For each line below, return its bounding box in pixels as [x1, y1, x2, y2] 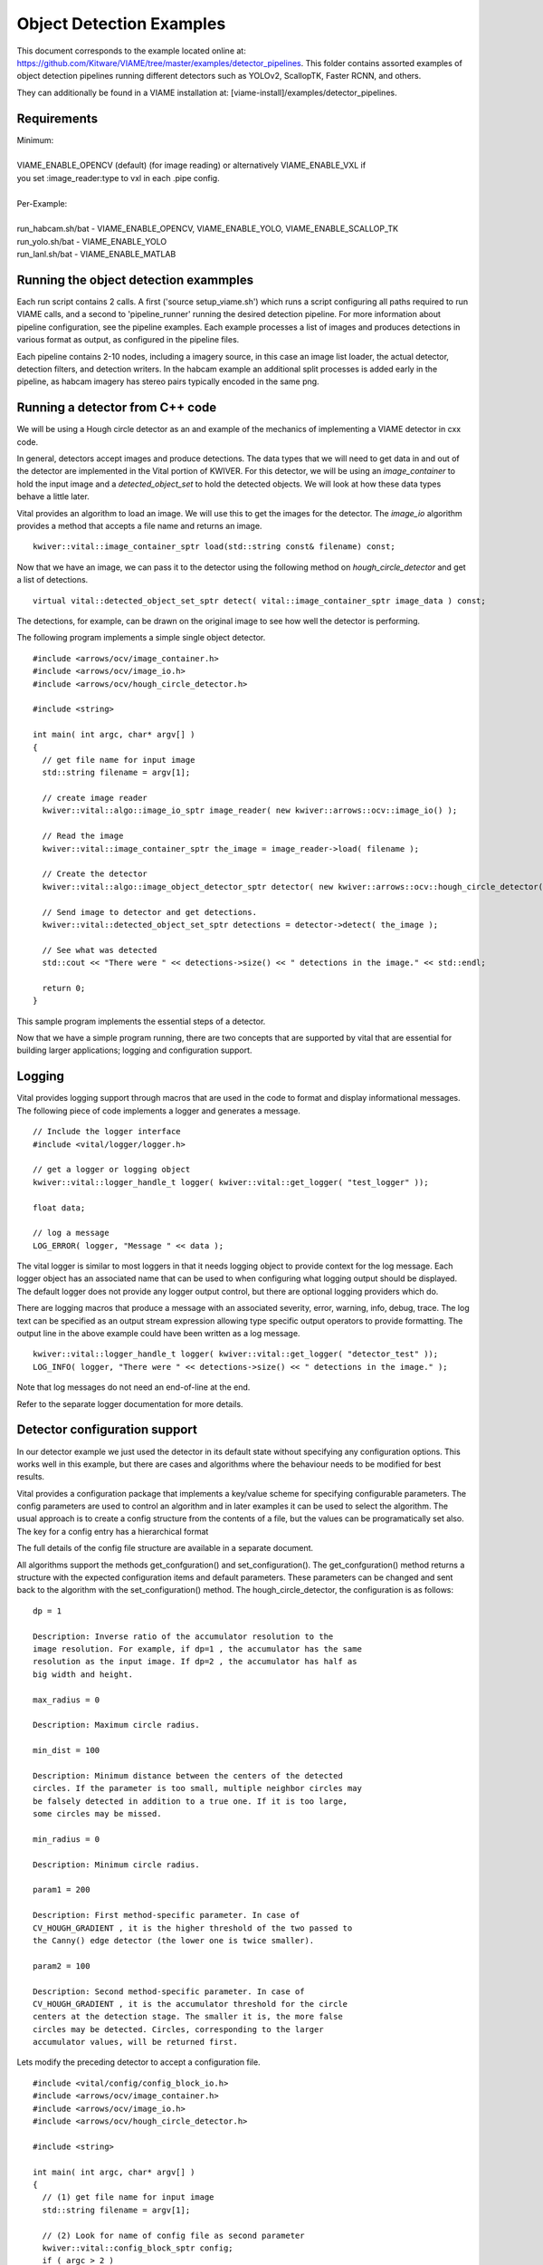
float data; [33, 1202, 86, 1213]
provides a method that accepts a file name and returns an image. [16, 521, 262, 532]
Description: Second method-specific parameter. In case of [33, 1986, 305, 1997]
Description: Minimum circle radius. [33, 1859, 201, 1870]
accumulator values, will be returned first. [33, 2037, 239, 2048]
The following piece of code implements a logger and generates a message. [16, 1105, 300, 1116]
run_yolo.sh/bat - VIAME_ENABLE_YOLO [16, 236, 167, 246]
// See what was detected [42, 945, 157, 955]
